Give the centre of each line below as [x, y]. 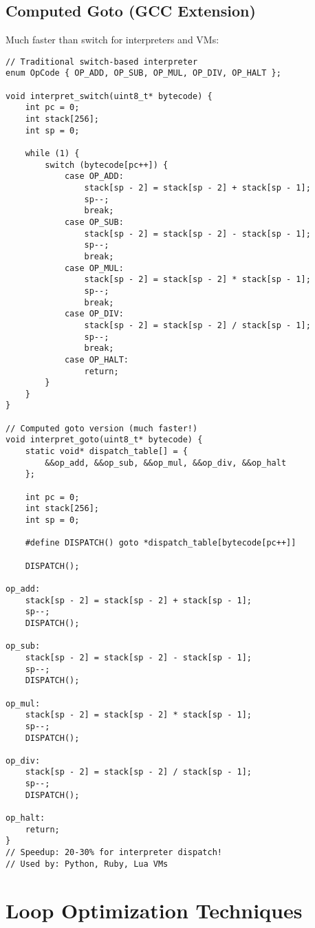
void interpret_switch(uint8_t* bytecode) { [109, 96]
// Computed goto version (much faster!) [102, 428]
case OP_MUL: [94, 268]
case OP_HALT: [96, 359]
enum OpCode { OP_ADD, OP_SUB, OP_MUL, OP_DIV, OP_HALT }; [143, 73]
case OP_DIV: [94, 314]
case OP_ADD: [94, 176]
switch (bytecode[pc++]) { [107, 165]
